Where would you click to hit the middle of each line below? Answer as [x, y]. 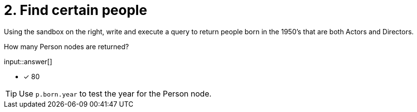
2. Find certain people [76, 10]
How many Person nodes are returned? [66, 46]
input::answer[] [28, 61]
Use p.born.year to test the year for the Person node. [115, 93]
